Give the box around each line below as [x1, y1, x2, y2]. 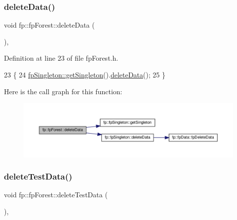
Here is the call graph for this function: [4, 86, 122, 96]
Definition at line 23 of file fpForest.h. [4, 53, 118, 63]
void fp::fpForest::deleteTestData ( [4, 189, 108, 200]
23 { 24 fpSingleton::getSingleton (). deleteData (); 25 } [4, 70, 165, 79]
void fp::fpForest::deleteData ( [4, 20, 95, 30]
